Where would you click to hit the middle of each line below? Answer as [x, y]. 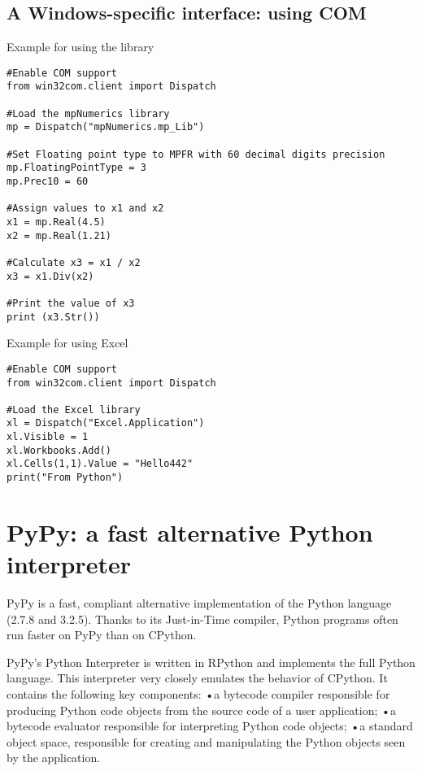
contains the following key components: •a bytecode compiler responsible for [198, 694]
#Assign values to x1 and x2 [85, 209]
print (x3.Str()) [53, 317]
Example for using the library [80, 47]
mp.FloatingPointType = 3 [76, 168]
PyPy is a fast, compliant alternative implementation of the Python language [199, 603]
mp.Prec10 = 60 [48, 182]
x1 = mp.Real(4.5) [56, 222]
